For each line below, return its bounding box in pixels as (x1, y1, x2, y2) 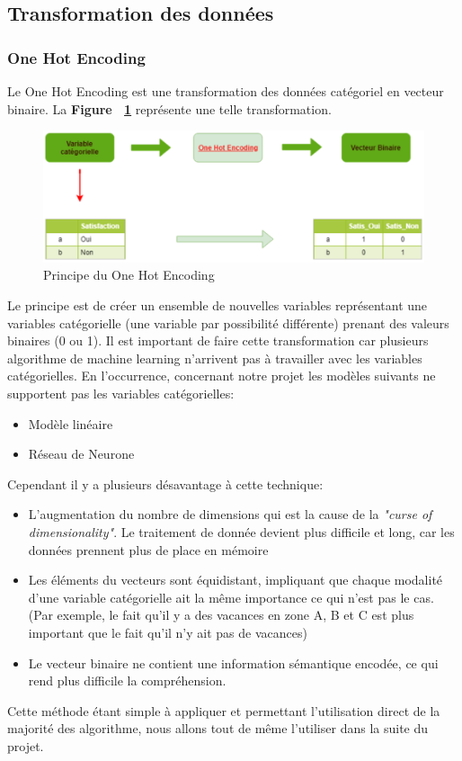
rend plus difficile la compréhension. (28, 671, 227, 690)
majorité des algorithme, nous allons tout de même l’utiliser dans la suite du (7, 719, 429, 738)
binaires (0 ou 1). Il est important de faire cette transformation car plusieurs (7, 331, 429, 350)
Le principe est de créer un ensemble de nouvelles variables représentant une (7, 296, 428, 315)
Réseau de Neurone (28, 444, 135, 463)
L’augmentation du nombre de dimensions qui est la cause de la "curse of (28, 505, 432, 524)
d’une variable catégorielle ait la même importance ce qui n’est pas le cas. (28, 587, 434, 606)
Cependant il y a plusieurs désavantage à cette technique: (7, 474, 324, 493)
